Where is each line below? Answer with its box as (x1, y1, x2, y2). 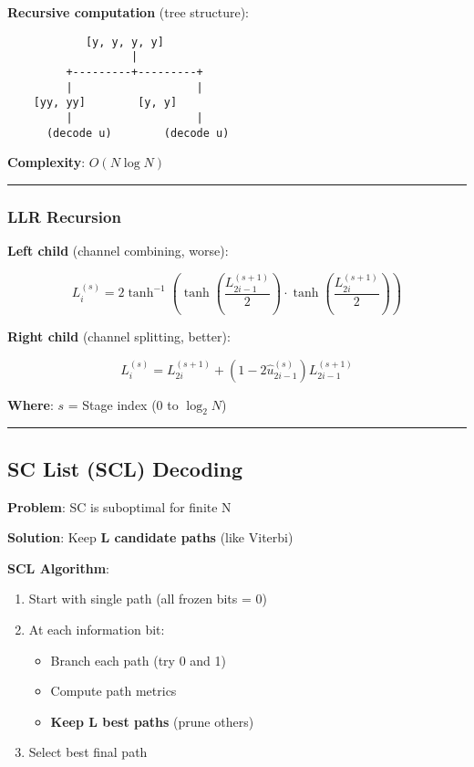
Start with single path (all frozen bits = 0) (28, 589, 267, 608)
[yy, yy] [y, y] (33, 96, 178, 110)
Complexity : (7, 152, 86, 172)
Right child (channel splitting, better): (7, 327, 231, 346)
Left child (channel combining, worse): (7, 241, 229, 259)
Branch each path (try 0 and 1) (50, 650, 226, 669)
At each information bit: (28, 620, 165, 639)
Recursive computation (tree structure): (7, 3, 249, 21)
